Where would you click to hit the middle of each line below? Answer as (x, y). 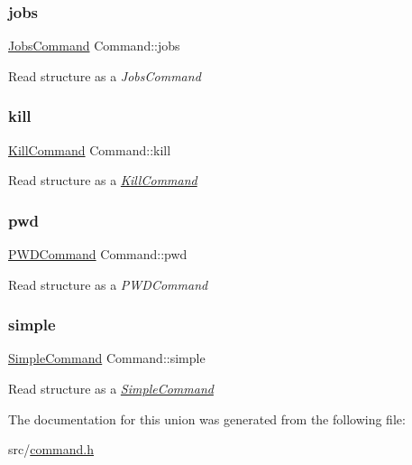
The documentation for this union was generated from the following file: (207, 418)
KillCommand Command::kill (90, 149)
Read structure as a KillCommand (103, 180)
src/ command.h (51, 449)
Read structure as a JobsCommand (105, 75)
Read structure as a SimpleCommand (111, 389)
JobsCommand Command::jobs (94, 46)
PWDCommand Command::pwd (98, 254)
